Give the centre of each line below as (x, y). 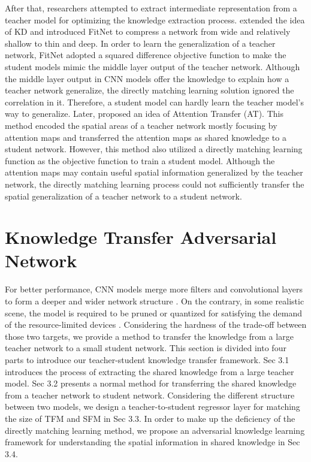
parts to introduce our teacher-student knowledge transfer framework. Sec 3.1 (147, 359)
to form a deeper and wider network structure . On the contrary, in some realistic (155, 301)
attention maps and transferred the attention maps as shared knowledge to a (146, 137)
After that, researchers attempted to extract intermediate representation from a (151, 8)
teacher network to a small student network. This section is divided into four (146, 348)
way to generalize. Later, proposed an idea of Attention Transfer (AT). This (144, 114)
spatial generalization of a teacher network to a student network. (123, 196)
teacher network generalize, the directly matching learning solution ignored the (150, 90)
